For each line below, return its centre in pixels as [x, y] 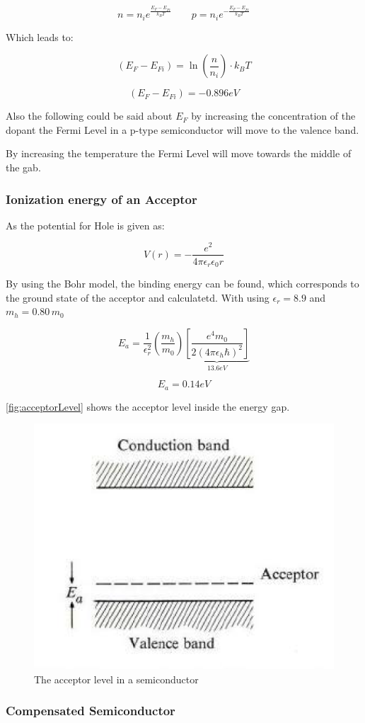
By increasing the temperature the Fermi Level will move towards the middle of [179, 153]
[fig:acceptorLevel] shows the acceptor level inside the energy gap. [148, 406]
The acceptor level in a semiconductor [116, 679]
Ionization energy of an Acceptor [102, 199]
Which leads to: [40, 36]
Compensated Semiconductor [91, 711]
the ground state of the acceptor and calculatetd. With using [138, 297]
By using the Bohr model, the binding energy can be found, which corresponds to [182, 284]
